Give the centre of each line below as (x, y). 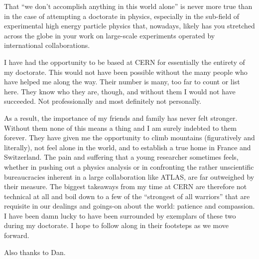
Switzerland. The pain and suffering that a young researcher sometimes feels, (121, 157)
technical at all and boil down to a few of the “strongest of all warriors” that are (127, 196)
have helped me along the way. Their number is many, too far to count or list (122, 82)
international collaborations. (47, 45)
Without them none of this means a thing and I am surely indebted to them (120, 128)
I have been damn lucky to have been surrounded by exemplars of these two (120, 215)
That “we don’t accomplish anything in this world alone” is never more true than (128, 6)
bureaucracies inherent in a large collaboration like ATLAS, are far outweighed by (129, 176)
